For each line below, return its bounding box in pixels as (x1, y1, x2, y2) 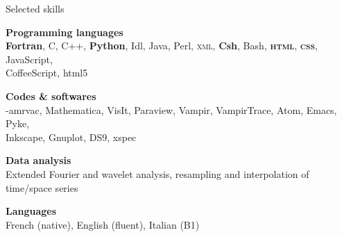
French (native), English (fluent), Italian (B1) (6, 217, 200, 231)
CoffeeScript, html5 (6, 65, 88, 80)
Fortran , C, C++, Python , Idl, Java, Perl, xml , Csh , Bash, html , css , (6, 38, 318, 53)
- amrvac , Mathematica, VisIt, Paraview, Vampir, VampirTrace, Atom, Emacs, (6, 102, 337, 117)
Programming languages (6, 24, 123, 39)
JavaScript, (6, 51, 53, 66)
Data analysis (6, 153, 71, 167)
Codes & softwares (6, 88, 96, 103)
